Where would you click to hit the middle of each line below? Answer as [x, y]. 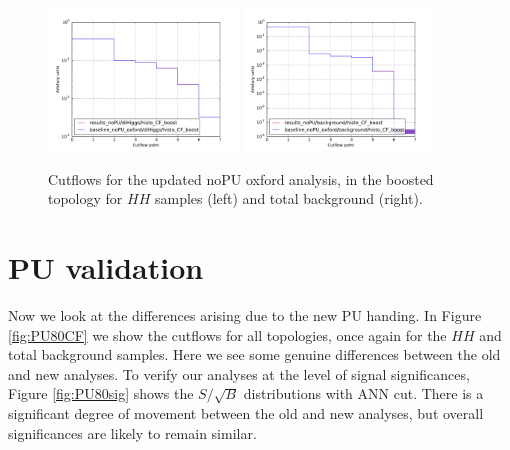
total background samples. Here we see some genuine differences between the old [254, 354]
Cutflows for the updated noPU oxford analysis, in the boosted [241, 178]
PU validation [106, 267]
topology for [85, 198]
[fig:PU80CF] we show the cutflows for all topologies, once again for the [227, 334]
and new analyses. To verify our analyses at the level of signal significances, [239, 373]
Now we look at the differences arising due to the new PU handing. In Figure [245, 315]
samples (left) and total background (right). [288, 198]
